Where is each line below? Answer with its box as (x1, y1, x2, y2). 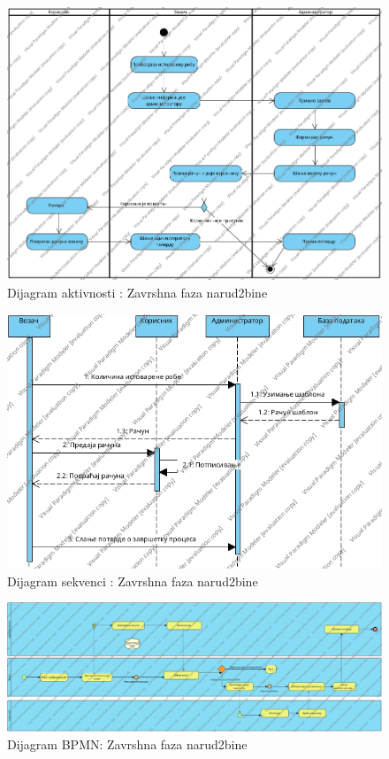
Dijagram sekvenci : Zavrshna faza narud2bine (7, 571, 258, 590)
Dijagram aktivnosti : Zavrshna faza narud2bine (7, 283, 268, 301)
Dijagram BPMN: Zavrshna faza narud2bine (7, 734, 248, 753)
